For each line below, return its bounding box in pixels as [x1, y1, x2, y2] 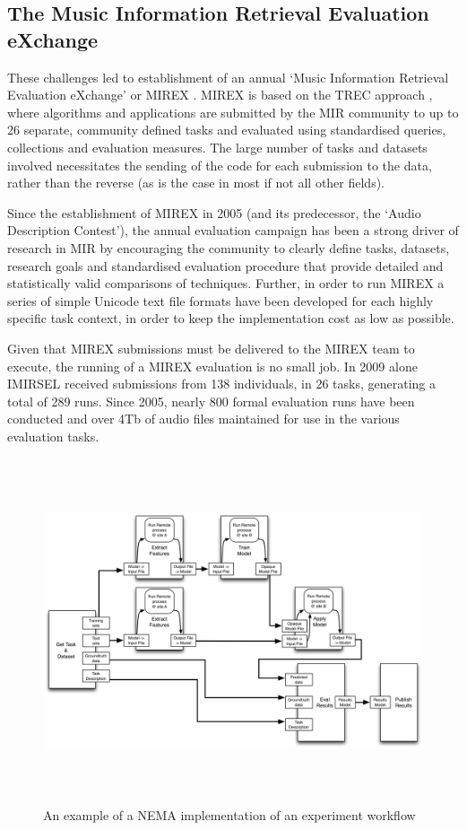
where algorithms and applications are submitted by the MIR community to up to [7, 102, 459, 121]
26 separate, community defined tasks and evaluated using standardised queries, [7, 120, 446, 139]
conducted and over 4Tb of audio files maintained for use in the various [7, 409, 400, 428]
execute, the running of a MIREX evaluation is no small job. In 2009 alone [7, 356, 418, 375]
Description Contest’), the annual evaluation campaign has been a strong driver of [7, 221, 459, 240]
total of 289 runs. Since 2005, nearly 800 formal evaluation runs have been [7, 391, 415, 410]
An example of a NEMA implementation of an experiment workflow [43, 806, 416, 825]
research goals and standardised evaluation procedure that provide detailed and [7, 256, 444, 275]
